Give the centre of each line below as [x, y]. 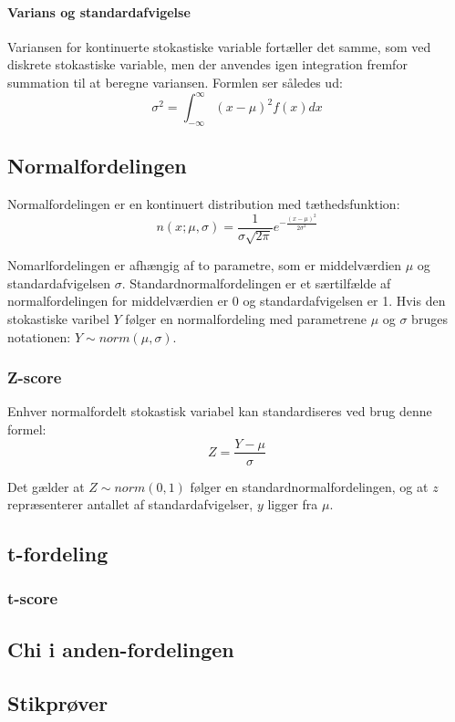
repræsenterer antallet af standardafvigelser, [130, 504]
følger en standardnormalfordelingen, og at [309, 486]
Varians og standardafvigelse [99, 11]
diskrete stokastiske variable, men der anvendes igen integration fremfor [207, 64]
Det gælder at [46, 486]
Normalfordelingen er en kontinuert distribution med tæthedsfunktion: [204, 204]
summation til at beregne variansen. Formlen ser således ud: [175, 82]
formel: [27, 429]
